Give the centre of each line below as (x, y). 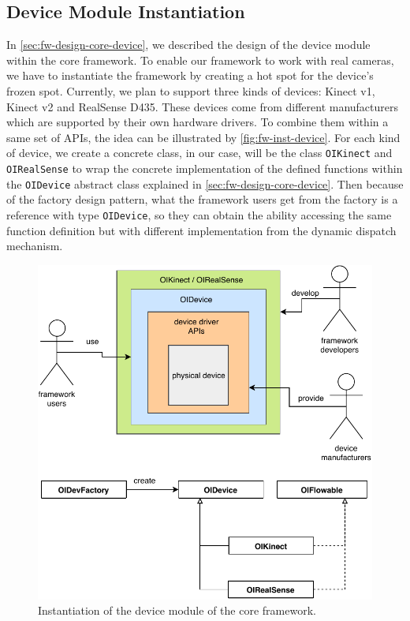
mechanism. (35, 246)
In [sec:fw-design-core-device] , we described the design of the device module (188, 45)
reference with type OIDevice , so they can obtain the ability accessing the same (199, 214)
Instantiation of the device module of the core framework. (177, 610)
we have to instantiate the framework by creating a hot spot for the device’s (190, 75)
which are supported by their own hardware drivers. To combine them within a (198, 122)
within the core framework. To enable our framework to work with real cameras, (200, 60)
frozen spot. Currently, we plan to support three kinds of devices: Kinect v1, (191, 90)
